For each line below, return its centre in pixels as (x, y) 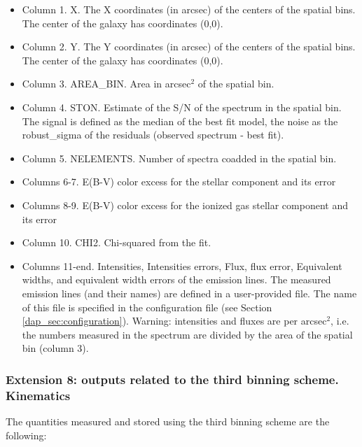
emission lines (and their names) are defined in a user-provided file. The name (189, 293)
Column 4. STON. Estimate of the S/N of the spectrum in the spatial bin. (182, 107)
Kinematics (38, 395)
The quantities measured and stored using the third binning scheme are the (168, 421)
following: (26, 435)
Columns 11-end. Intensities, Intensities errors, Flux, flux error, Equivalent (182, 265)
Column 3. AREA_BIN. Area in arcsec (106, 84)
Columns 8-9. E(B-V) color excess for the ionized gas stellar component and (185, 205)
